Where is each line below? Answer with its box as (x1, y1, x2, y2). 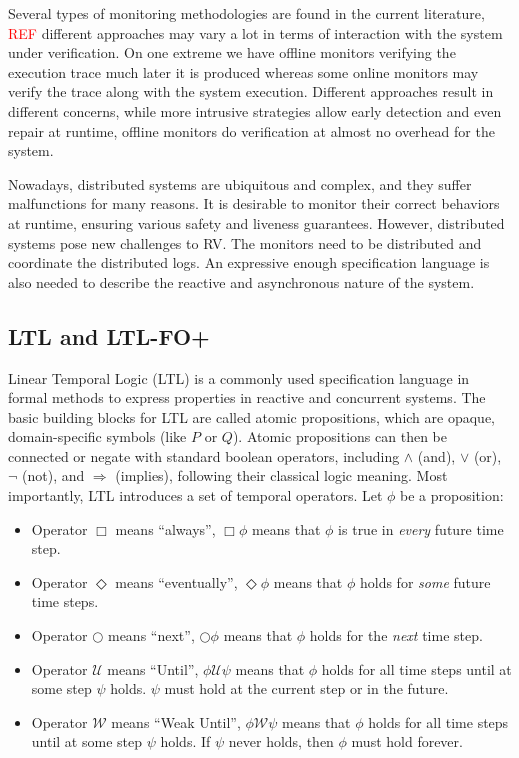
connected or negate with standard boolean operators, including (8, 445, 400, 466)
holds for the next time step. (309, 625, 483, 646)
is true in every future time (338, 518, 504, 539)
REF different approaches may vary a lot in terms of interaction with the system (8, 22, 503, 43)
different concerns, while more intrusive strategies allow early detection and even (8, 100, 502, 121)
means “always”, (115, 518, 216, 539)
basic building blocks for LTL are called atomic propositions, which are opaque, (8, 406, 495, 427)
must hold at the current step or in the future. (164, 678, 449, 699)
